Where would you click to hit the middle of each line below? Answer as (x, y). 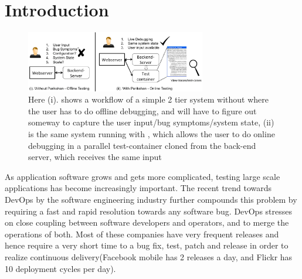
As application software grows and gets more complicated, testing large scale (142, 176)
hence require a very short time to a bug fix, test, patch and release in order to (147, 245)
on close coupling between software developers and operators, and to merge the (147, 222)
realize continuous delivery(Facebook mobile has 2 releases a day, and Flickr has (149, 257)
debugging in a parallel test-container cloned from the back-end (142, 145)
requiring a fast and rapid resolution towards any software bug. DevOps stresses (148, 211)
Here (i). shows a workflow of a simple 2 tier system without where (148, 99)
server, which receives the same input (95, 157)
